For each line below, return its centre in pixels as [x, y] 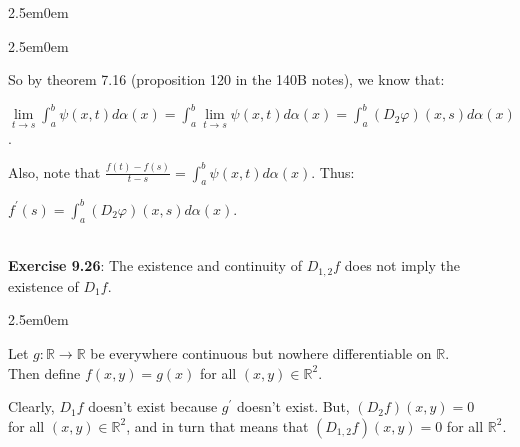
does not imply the [402, 265]
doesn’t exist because [153, 406]
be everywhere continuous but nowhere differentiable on [261, 352]
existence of [43, 285]
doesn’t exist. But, [293, 406]
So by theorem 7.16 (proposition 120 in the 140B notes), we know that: [226, 79]
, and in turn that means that [217, 425]
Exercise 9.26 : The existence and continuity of [155, 265]
